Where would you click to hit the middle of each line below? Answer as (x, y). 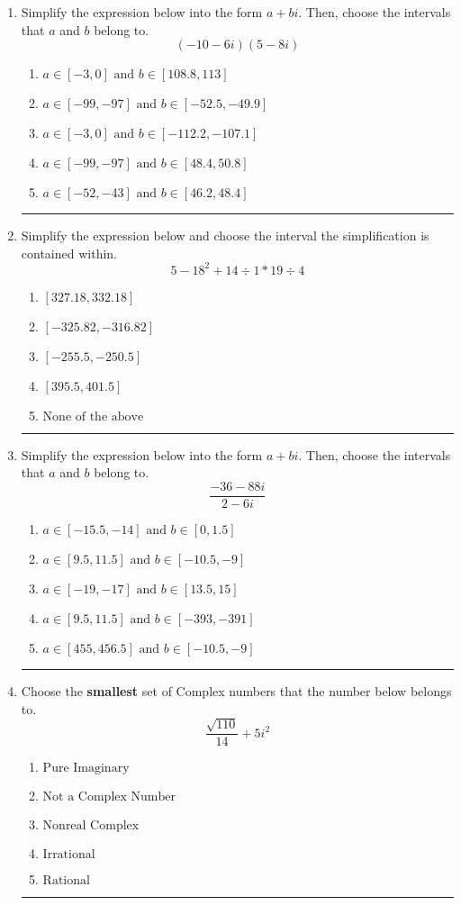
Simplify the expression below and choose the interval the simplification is (225, 235)
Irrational (69, 855)
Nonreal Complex (91, 826)
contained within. (69, 253)
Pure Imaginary (86, 769)
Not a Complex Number (109, 797)
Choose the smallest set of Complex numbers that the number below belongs (236, 691)
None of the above (93, 416)
